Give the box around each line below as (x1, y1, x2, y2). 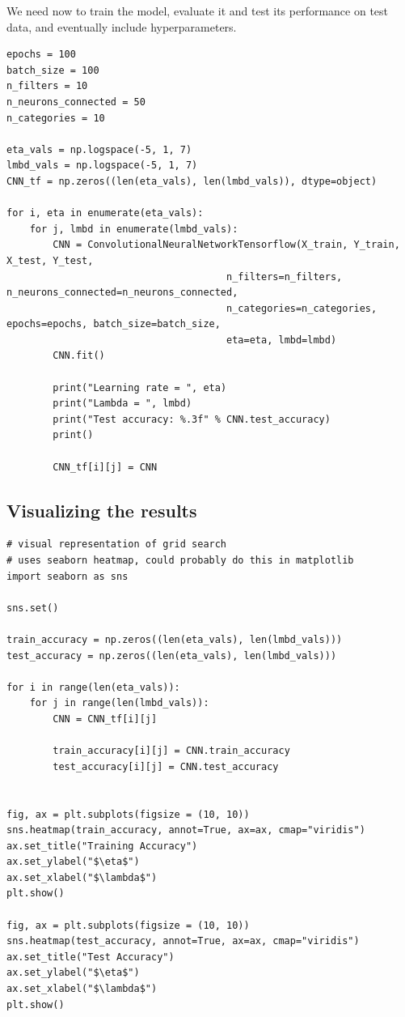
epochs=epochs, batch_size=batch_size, (6, 318, 221, 330)
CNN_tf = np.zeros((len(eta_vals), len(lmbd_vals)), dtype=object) (6, 175, 378, 187)
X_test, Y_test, (6, 254, 94, 266)
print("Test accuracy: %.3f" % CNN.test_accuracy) (53, 413, 331, 425)
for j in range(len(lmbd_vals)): (29, 697, 209, 709)
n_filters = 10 (6, 80, 88, 92)
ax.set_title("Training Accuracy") (6, 840, 198, 852)
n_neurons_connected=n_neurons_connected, (6, 287, 238, 299)
